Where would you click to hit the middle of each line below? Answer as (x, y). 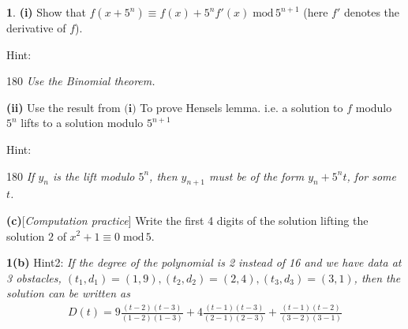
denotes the (372, 12)
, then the (377, 277)
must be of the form (257, 176)
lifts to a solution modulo (82, 123)
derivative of (36, 28)
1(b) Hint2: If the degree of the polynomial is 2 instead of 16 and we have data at (204, 262)
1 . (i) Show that (46, 12)
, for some (371, 176)
